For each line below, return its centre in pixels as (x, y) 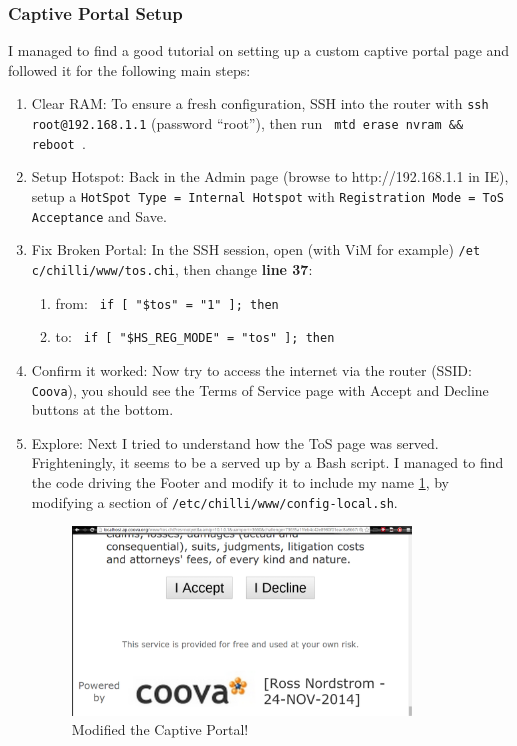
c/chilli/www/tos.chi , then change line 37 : (172, 268)
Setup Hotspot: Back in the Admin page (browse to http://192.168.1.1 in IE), (270, 176)
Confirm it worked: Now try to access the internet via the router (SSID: (251, 369)
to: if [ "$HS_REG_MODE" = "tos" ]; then (195, 336)
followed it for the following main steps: (129, 69)
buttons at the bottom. (102, 409)
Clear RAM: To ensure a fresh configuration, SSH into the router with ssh (260, 103)
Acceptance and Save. (99, 215)
